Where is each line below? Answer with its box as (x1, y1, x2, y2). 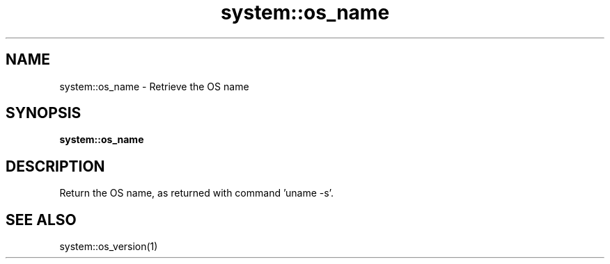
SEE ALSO (6, 211, 77, 229)
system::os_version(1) (59, 240, 158, 253)
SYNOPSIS (6, 104, 81, 122)
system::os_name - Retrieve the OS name (59, 80, 249, 92)
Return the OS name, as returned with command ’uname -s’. (59, 187, 334, 199)
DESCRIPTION (6, 157, 105, 175)
